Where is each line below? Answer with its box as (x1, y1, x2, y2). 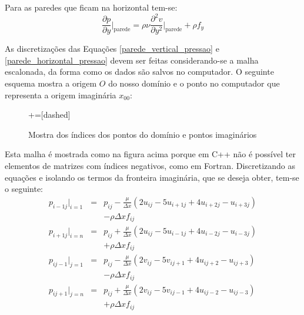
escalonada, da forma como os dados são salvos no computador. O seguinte (5, 65, 274, 78)
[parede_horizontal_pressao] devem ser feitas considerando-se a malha (5, 54, 259, 66)
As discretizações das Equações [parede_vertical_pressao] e (5, 42, 219, 55)
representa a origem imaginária (5, 88, 116, 101)
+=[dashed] (28, 108, 71, 121)
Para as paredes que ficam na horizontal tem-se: (5, 1, 178, 13)
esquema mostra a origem (5, 77, 97, 89)
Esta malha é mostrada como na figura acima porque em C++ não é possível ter (5, 148, 296, 160)
